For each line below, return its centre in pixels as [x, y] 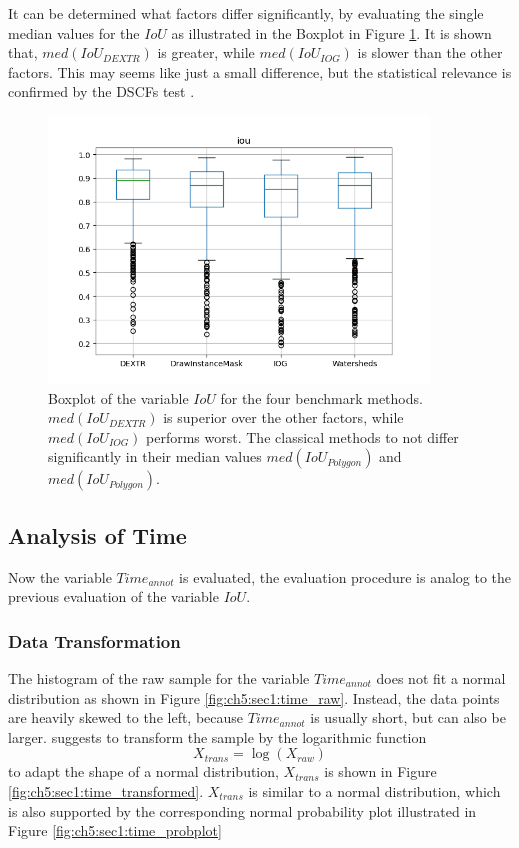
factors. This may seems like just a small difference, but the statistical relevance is [260, 71]
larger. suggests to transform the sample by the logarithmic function [217, 736]
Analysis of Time [97, 534]
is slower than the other [430, 52]
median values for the [74, 32]
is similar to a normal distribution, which [374, 790]
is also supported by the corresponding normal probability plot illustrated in [242, 810]
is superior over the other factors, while [283, 417]
